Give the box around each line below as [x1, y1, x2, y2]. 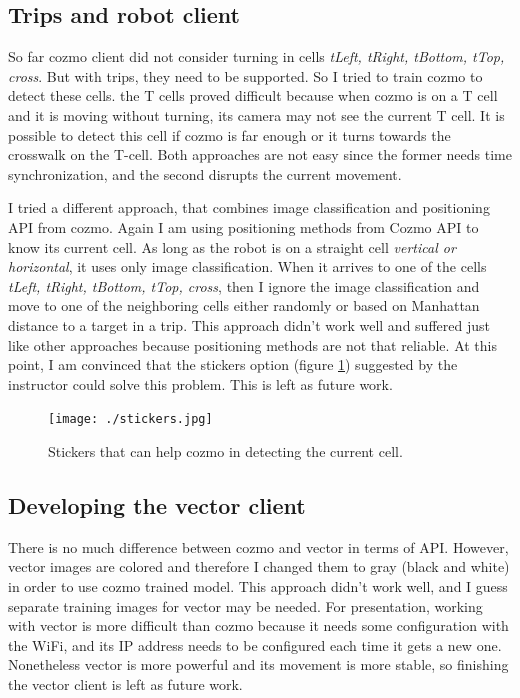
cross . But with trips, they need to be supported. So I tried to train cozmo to [8, 65, 483, 86]
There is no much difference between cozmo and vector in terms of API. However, [8, 536, 509, 557]
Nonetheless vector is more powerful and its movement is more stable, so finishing [8, 654, 509, 675]
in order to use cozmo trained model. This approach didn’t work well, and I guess [8, 575, 508, 596]
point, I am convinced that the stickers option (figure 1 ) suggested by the [8, 354, 458, 375]
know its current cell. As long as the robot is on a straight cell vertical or [8, 236, 456, 257]
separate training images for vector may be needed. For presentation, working [8, 595, 483, 616]
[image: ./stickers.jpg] [48, 412, 213, 427]
